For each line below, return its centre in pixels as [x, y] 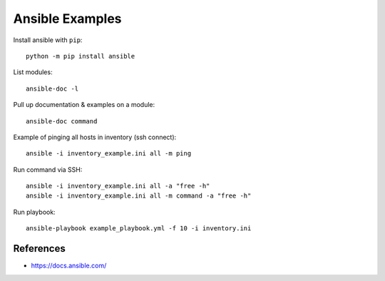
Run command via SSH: [48, 169]
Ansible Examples [67, 19]
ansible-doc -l [52, 88]
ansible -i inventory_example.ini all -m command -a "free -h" [139, 196]
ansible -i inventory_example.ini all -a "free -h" [118, 186]
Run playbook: [35, 212]
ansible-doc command [62, 121]
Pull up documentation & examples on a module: [84, 105]
